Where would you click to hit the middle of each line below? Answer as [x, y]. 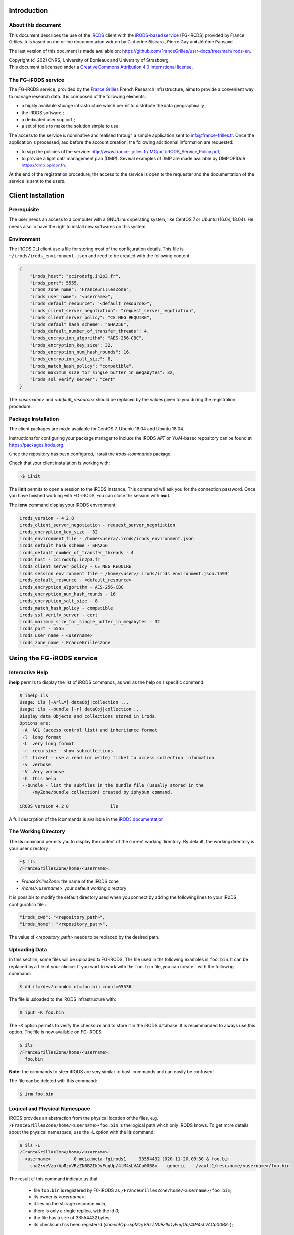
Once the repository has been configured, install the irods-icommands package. [91, 454]
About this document [35, 25]
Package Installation [34, 419]
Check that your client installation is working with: [60, 463]
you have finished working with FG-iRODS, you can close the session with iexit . [90, 496]
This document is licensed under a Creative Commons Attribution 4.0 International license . [101, 67]
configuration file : [28, 904]
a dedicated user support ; [49, 120]
